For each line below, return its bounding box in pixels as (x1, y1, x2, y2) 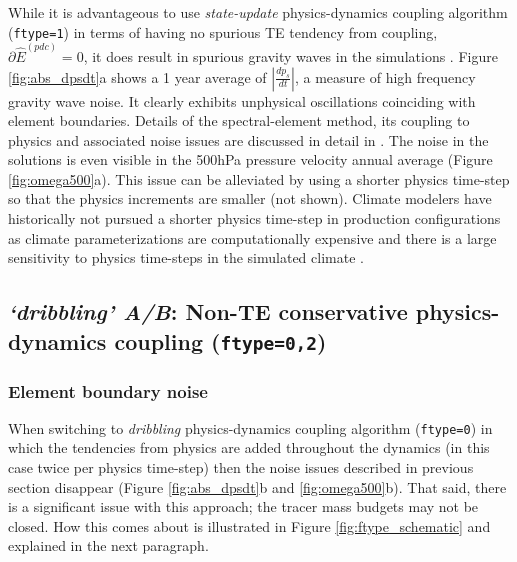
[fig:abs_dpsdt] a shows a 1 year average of (8, 66, 267, 87)
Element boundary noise (8, 378, 208, 403)
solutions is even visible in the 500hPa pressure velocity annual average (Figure (8, 149, 493, 170)
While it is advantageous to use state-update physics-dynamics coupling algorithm (8, 2, 508, 22)
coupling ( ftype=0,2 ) (114, 325, 327, 356)
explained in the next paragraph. (8, 535, 209, 556)
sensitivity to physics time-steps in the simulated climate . (8, 247, 364, 268)
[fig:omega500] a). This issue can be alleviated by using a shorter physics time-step (8, 168, 510, 189)
